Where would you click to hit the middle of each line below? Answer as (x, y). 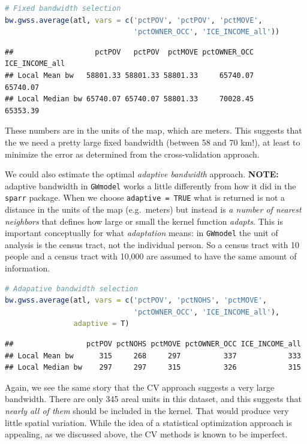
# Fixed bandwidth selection (63, 8)
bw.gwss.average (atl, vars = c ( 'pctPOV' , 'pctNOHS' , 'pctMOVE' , (136, 300)
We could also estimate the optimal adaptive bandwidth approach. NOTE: (142, 174)
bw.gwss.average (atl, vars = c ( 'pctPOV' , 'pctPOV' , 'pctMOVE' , (134, 20)
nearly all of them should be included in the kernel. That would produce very (147, 410)
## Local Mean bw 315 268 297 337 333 (153, 356)
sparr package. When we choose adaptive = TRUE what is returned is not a (145, 197)
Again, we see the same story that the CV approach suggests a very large (140, 387)
